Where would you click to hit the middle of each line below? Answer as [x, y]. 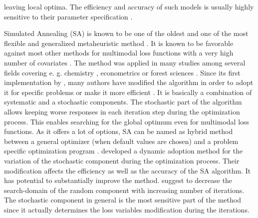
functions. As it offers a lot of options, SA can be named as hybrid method [119, 131]
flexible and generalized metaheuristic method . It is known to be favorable [119, 43]
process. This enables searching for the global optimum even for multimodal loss [127, 121]
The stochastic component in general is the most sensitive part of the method [123, 200]
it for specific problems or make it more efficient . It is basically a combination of [128, 92]
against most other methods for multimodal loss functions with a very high [119, 53]
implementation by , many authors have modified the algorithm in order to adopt [129, 82]
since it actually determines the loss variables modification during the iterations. [127, 209]
